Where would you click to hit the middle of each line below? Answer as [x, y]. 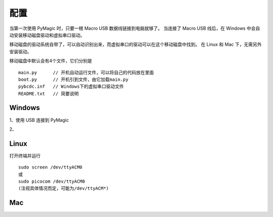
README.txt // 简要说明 [49, 94]
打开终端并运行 [25, 155]
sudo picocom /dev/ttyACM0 [52, 181]
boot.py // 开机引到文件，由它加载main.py [73, 79]
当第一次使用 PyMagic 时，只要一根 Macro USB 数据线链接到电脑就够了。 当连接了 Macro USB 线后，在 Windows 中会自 [135, 28]
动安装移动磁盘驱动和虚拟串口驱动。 [47, 35]
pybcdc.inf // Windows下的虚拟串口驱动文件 [71, 87]
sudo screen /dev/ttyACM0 [51, 167]
